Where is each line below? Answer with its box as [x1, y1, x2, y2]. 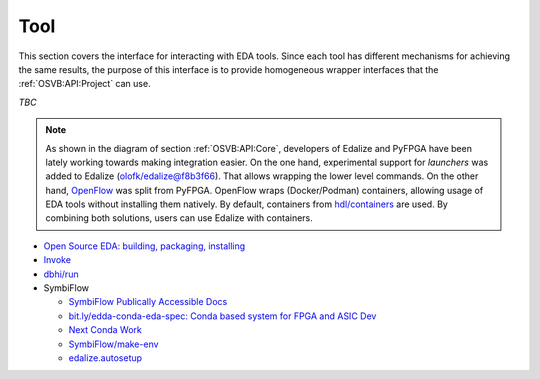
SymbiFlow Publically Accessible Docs [68, 296, 228, 308]
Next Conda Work [68, 324, 142, 336]
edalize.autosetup [68, 351, 143, 364]
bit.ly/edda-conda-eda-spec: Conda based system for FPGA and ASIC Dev [68, 310, 377, 322]
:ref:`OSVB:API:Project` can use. [18, 78, 151, 90]
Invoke [43, 254, 72, 266]
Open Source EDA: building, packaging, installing [43, 240, 246, 252]
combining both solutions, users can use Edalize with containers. [45, 212, 314, 224]
